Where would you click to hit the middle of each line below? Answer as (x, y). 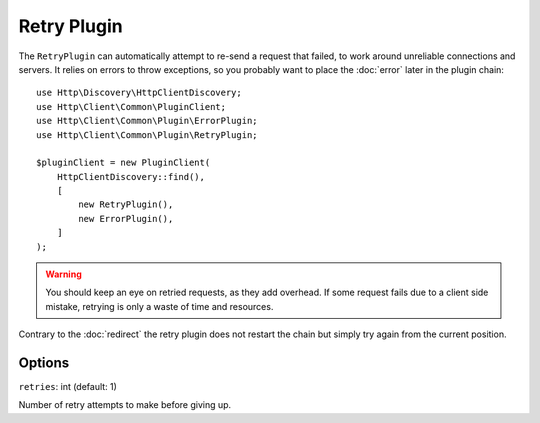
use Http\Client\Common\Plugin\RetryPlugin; (147, 134)
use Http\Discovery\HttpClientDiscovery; (139, 93)
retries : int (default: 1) (67, 387)
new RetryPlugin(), (126, 204)
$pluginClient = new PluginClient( (123, 163)
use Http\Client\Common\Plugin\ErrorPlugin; (147, 121)
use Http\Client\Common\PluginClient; (131, 106)
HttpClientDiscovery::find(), (130, 176)
